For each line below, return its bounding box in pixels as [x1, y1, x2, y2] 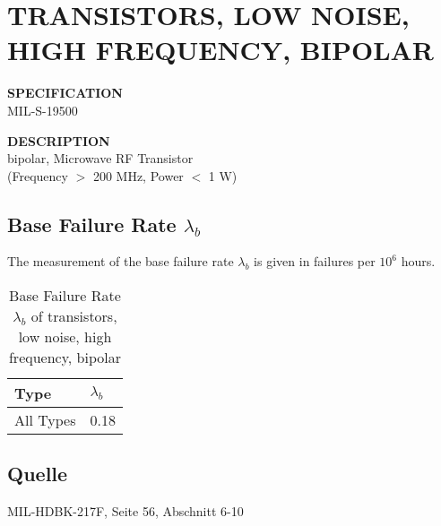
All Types [14, 410, 76, 431]
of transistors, [30, 306, 117, 327]
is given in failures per [254, 252, 376, 271]
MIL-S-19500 [7, 100, 78, 119]
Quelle [7, 460, 68, 487]
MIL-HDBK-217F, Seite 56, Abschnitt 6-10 [7, 502, 244, 521]
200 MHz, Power [92, 166, 184, 185]
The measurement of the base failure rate [7, 252, 234, 271]
